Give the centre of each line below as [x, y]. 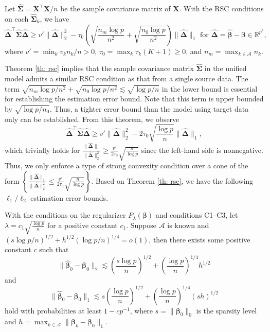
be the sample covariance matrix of [115, 8]
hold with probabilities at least [53, 310]
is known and [188, 225]
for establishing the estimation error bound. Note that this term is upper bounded [134, 99]
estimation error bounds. [69, 197]
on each [17, 19]
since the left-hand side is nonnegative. [202, 150]
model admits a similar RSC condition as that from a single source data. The [127, 78]
